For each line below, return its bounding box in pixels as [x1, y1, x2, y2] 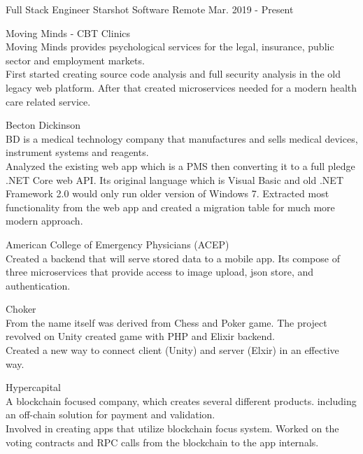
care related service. [6, 94, 91, 108]
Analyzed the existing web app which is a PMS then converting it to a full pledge [6, 158, 355, 173]
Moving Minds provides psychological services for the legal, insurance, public [6, 39, 334, 54]
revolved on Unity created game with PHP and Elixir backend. [6, 329, 275, 343]
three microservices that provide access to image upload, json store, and [6, 264, 314, 279]
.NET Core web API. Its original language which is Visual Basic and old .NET [6, 172, 343, 187]
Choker [6, 302, 36, 316]
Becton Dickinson [6, 118, 81, 132]
